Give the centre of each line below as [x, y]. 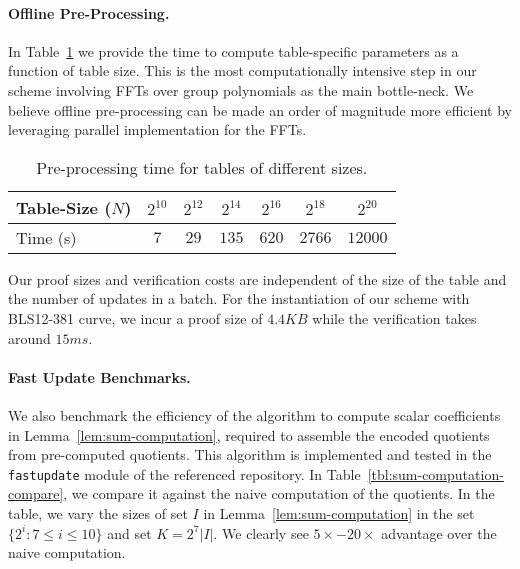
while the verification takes [394, 317]
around [29, 337]
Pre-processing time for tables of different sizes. [202, 167]
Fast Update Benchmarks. [99, 376]
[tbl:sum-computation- [435, 473]
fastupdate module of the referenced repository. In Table [184, 473]
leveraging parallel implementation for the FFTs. [157, 129]
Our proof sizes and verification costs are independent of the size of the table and [257, 278]
